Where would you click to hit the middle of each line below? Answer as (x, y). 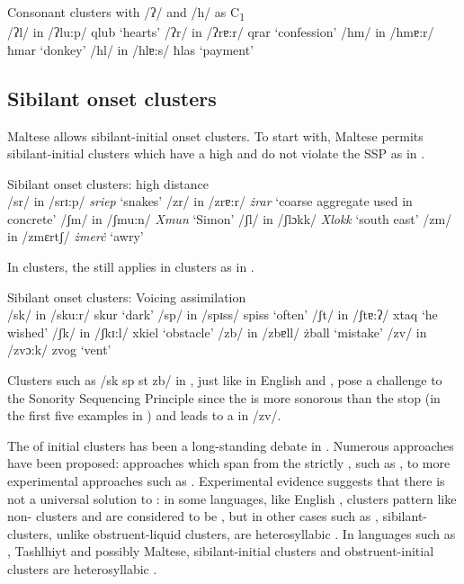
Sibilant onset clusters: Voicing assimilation (127, 296)
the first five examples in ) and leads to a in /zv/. (144, 415)
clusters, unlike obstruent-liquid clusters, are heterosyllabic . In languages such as (232, 533)
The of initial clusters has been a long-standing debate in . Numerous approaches (231, 445)
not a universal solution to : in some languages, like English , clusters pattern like (232, 498)
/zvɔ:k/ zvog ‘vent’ (59, 350)
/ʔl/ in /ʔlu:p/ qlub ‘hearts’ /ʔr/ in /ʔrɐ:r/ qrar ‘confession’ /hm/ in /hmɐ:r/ (221, 32)
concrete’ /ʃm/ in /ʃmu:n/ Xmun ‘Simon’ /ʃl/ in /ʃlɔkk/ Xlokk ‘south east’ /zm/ (230, 218)
